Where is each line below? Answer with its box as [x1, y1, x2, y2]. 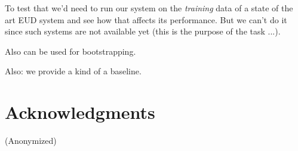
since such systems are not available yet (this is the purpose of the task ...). [5, 25, 281, 37]
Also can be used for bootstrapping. [5, 45, 136, 57]
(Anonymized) [5, 134, 57, 147]
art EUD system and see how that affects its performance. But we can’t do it [5, 13, 287, 26]
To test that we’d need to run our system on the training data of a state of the [5, 2, 293, 14]
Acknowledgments [5, 100, 155, 124]
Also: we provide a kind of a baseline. [5, 65, 142, 77]
